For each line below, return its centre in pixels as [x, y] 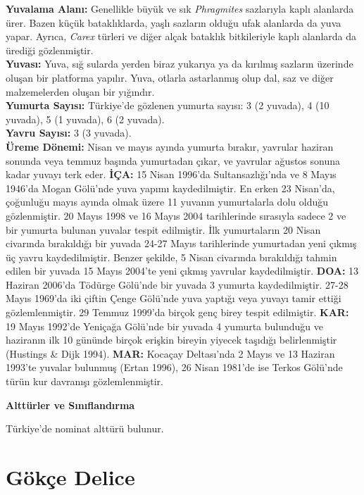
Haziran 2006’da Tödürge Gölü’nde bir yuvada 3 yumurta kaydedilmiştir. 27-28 [177, 284]
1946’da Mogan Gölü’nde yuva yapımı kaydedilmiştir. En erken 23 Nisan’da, [170, 188]
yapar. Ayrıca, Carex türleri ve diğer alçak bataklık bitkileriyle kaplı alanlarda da [181, 36]
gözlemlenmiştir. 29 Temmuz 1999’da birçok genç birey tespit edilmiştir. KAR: [177, 312]
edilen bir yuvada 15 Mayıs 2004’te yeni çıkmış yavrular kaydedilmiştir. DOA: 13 [182, 271]
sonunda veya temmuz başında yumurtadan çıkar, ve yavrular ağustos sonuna [173, 160]
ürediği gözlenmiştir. [50, 50]
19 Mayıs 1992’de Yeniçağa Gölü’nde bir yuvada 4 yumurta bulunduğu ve [165, 326]
